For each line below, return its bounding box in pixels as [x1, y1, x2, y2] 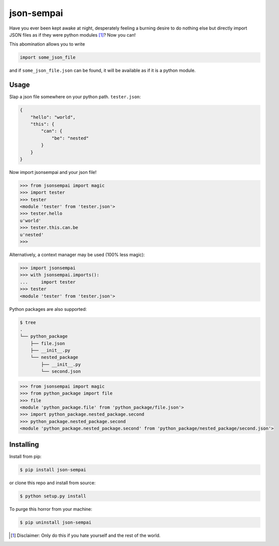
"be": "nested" [51, 135, 89, 141]
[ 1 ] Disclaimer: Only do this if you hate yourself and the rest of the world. [11, 532, 161, 538]
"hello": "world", [30, 114, 76, 120]
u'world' [20, 218, 42, 223]
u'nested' [20, 232, 44, 238]
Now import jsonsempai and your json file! [9, 169, 97, 175]
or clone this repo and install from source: [9, 479, 96, 486]
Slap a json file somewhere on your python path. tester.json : [9, 94, 142, 100]
